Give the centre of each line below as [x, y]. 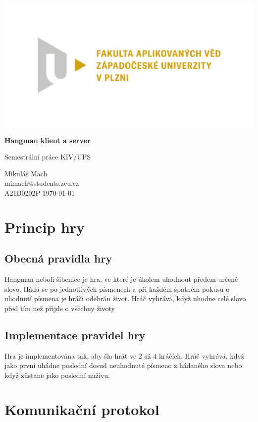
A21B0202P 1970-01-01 [40, 193]
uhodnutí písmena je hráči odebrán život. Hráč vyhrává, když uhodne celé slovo [125, 298]
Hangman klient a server [48, 140]
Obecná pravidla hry [58, 258]
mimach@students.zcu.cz [42, 183]
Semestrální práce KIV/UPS [48, 157]
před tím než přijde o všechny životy [60, 308]
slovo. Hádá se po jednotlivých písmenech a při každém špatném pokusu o [117, 289]
